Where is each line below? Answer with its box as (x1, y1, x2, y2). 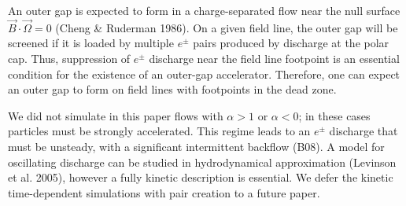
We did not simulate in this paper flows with (8, 107, 223, 123)
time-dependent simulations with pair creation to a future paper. (8, 184, 320, 200)
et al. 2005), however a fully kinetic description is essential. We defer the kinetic (8, 169, 393, 186)
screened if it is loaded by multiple (8, 35, 174, 51)
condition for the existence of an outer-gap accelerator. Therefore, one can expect (8, 65, 400, 82)
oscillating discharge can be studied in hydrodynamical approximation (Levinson (8, 153, 397, 170)
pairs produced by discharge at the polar (193, 35, 389, 51)
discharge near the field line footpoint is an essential (149, 50, 400, 66)
